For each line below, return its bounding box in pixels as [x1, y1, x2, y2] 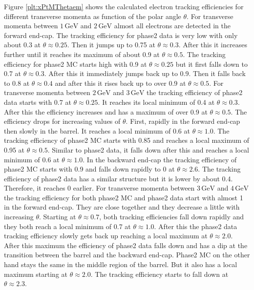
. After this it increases [178, 39, 247, 50]
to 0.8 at [4, 77, 30, 88]
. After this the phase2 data [154, 221, 237, 231]
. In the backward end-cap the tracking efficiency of [83, 154, 237, 164]
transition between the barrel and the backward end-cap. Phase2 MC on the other [4, 250, 250, 260]
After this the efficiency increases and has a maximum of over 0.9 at [4, 106, 208, 116]
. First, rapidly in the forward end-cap [126, 116, 240, 126]
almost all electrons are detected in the [114, 20, 231, 31]
